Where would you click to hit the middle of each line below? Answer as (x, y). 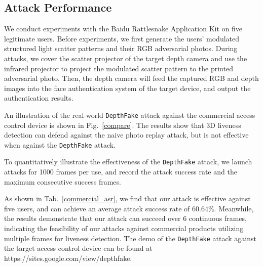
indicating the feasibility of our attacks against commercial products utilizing (124, 228)
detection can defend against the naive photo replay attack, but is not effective (126, 135)
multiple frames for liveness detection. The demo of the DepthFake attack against (130, 238)
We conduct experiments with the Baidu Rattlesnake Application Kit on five (123, 29)
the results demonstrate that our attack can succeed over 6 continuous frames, (125, 218)
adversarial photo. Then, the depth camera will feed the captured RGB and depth (131, 78)
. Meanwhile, (234, 208)
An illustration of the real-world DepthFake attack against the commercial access (130, 115)
